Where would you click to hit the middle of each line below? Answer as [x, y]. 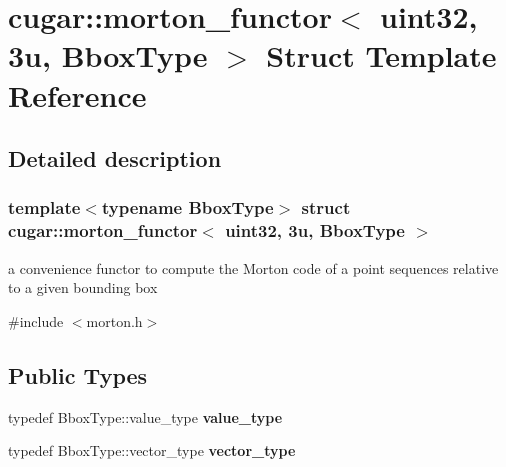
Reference [77, 94]
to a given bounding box [83, 287]
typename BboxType [187, 207]
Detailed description [115, 158]
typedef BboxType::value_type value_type [145, 416]
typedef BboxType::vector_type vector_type [152, 450]
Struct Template [381, 55]
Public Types [78, 374]
